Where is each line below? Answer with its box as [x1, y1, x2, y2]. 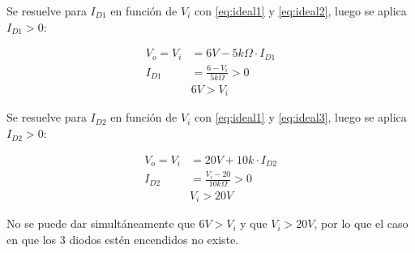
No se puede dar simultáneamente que [6, 215, 195, 232]
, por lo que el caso [314, 215, 409, 232]
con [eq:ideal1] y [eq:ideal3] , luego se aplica [194, 109, 407, 126]
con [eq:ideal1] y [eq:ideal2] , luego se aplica [194, 2, 407, 19]
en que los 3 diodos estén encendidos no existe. [6, 231, 239, 248]
